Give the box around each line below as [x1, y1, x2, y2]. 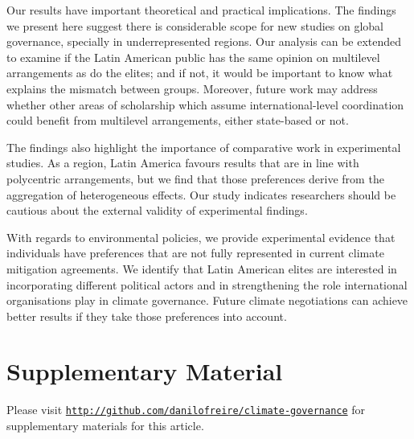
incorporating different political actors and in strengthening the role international [6, 276, 408, 293]
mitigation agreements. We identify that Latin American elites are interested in [6, 260, 397, 277]
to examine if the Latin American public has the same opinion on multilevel [6, 48, 380, 65]
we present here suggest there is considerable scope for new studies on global [6, 17, 383, 34]
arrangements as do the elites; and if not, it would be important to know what [6, 64, 393, 81]
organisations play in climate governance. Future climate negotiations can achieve [6, 292, 408, 309]
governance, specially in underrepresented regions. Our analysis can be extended [6, 33, 402, 50]
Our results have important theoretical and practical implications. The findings [6, 2, 396, 18]
